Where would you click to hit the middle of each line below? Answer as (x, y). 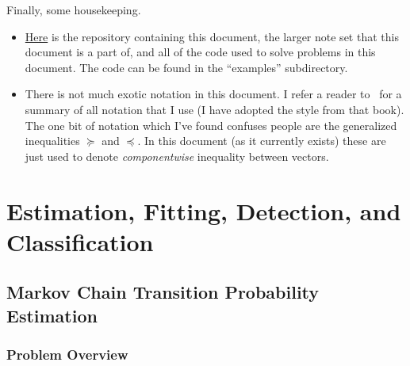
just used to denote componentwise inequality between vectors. (177, 156)
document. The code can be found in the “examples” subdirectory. (186, 67)
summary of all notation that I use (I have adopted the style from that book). (215, 109)
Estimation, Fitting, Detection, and (204, 210)
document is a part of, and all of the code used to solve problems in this (200, 52)
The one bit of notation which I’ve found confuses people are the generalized (211, 125)
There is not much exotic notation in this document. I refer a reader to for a (213, 94)
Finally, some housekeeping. (74, 10)
